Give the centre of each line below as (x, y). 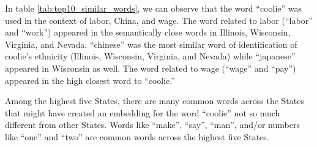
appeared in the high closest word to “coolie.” (90, 80)
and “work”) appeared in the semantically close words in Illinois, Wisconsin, (148, 32)
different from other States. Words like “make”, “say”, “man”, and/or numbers (152, 125)
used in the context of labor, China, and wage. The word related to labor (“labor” (159, 20)
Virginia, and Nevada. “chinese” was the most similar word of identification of (151, 44)
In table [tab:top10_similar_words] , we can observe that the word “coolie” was (153, 8)
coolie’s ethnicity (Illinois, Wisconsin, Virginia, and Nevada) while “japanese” (150, 56)
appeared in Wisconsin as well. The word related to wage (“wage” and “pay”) (151, 68)
